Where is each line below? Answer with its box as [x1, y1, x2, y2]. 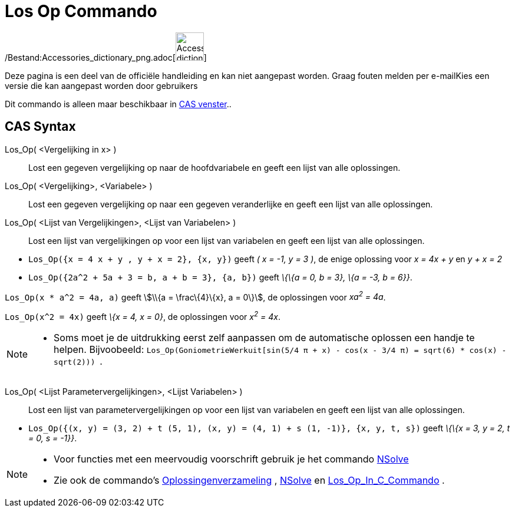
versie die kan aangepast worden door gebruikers [5, 80, 198, 91]
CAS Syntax [5, 119, 76, 134]
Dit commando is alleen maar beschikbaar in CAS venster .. [5, 98, 232, 109]
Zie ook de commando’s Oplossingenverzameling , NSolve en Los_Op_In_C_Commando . [54, 474, 445, 486]
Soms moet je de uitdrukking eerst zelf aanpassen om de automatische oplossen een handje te [54, 331, 475, 343]
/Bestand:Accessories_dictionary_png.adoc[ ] [5, 52, 207, 62]
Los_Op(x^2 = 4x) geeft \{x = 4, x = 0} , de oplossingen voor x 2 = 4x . [5, 310, 280, 322]
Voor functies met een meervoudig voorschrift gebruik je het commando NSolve [54, 452, 409, 465]
